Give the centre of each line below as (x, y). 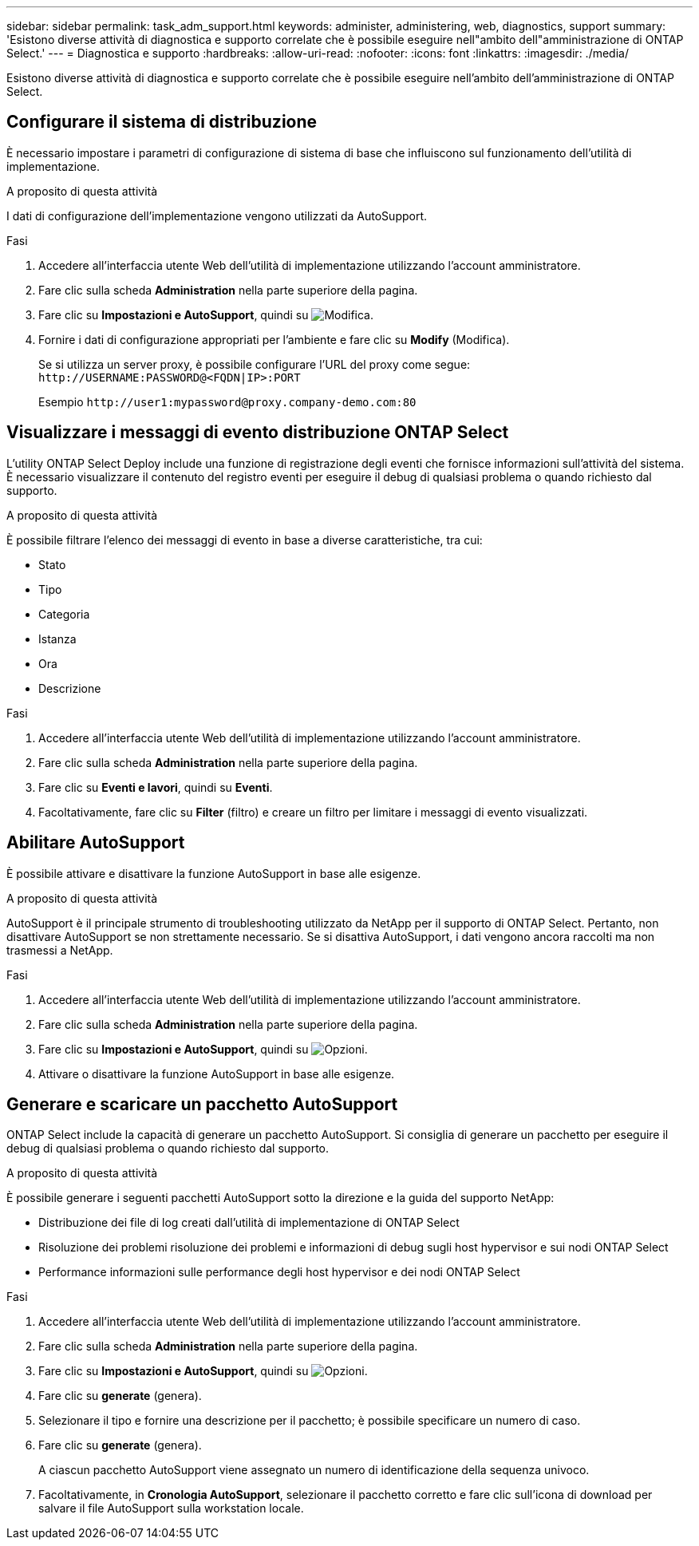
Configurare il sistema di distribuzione (162, 122)
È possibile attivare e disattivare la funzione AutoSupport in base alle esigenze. (214, 873)
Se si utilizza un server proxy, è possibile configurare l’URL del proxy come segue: (255, 364)
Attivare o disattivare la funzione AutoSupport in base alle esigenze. (217, 1074)
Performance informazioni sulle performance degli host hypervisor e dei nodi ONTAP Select (279, 1272)
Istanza (57, 639)
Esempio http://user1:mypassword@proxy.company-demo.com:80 (227, 401)
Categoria (64, 614)
